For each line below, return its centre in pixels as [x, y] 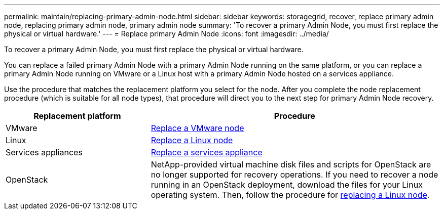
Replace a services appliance [207, 152]
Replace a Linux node [192, 140]
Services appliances [44, 152]
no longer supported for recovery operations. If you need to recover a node [294, 175]
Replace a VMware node [197, 128]
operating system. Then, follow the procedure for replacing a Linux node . [290, 195]
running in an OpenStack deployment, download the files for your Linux [287, 185]
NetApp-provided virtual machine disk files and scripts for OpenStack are [291, 164]
